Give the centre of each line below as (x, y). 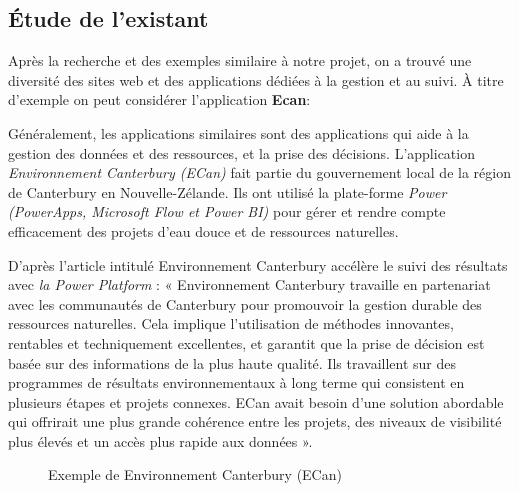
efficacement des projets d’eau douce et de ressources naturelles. (203, 230)
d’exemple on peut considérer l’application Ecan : (159, 99)
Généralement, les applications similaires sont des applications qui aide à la (238, 132)
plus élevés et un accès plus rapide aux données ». (160, 440)
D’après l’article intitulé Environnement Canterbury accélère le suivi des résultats (258, 264)
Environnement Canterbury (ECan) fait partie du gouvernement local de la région (259, 172)
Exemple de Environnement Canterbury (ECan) (195, 474)
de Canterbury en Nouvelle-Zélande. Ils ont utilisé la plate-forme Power (227, 191)
